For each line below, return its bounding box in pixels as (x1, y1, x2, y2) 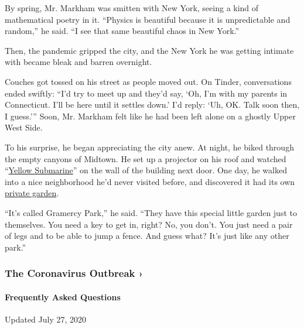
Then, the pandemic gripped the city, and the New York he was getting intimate (5, 44, 294, 56)
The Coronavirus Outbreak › (5, 266, 144, 280)
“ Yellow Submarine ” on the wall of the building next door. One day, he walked (5, 164, 287, 176)
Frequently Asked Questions (5, 290, 121, 303)
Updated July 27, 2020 (5, 313, 87, 325)
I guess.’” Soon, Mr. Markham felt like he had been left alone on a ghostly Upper (5, 109, 296, 122)
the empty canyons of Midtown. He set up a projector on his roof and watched (5, 152, 286, 164)
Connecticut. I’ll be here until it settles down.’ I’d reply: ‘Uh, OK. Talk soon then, (5, 98, 300, 111)
